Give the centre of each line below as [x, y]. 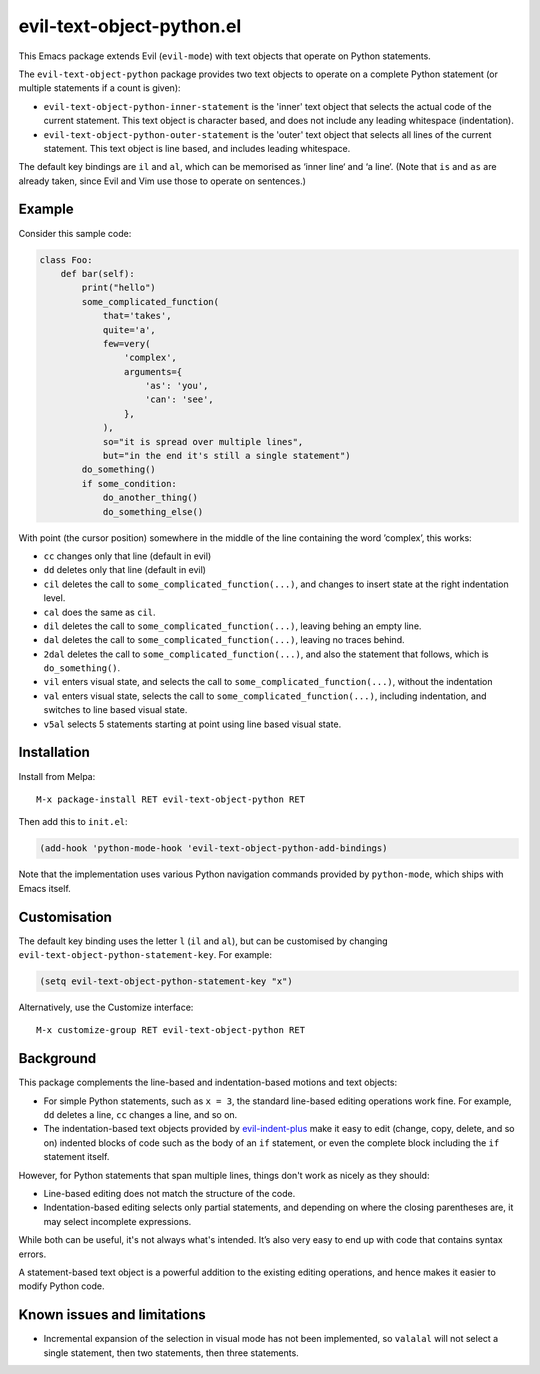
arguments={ [153, 371]
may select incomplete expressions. [117, 1221]
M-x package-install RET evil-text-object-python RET [170, 799]
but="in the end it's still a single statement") [226, 456]
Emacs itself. [45, 888]
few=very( [126, 343]
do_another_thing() [150, 498]
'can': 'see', [179, 399]
